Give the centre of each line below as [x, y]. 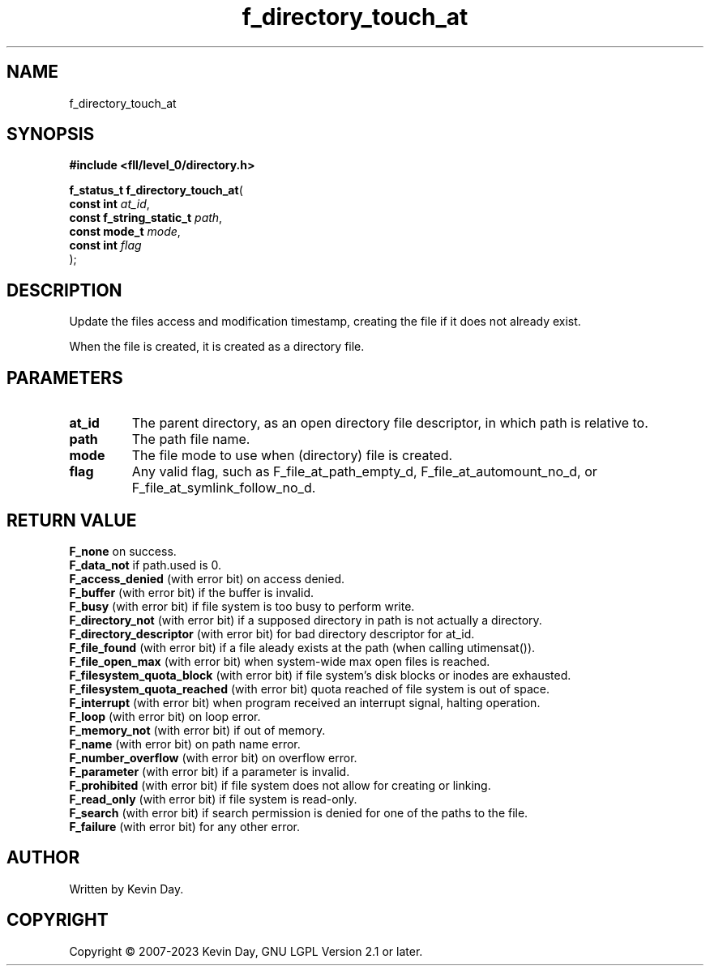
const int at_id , [109, 204]
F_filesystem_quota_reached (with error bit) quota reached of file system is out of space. [309, 688]
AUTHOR [43, 858]
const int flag [105, 245]
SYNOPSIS [51, 134]
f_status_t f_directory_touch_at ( [156, 190]
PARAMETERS [65, 377]
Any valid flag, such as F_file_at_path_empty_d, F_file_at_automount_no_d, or [364, 472]
